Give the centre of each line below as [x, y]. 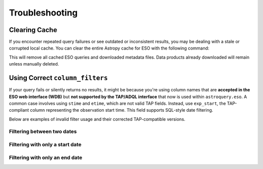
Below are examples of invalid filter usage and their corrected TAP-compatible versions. [97, 119]
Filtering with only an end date [46, 157]
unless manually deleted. [34, 64]
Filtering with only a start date [45, 145]
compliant [19, 110]
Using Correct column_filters [58, 78]
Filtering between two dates [43, 132]
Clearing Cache [33, 30]
